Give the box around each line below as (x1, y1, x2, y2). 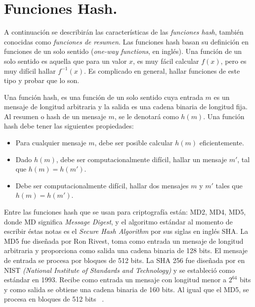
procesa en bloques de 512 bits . (4, 294, 104, 304)
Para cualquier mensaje (15, 137, 86, 148)
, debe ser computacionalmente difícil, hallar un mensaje (56, 154, 227, 164)
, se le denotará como (114, 111, 179, 121)
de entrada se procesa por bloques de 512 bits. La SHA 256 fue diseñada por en (4, 255, 245, 265)
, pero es (220, 55, 247, 66)
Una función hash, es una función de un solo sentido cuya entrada (4, 91, 203, 102)
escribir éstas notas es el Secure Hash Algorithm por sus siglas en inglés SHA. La (4, 226, 248, 236)
